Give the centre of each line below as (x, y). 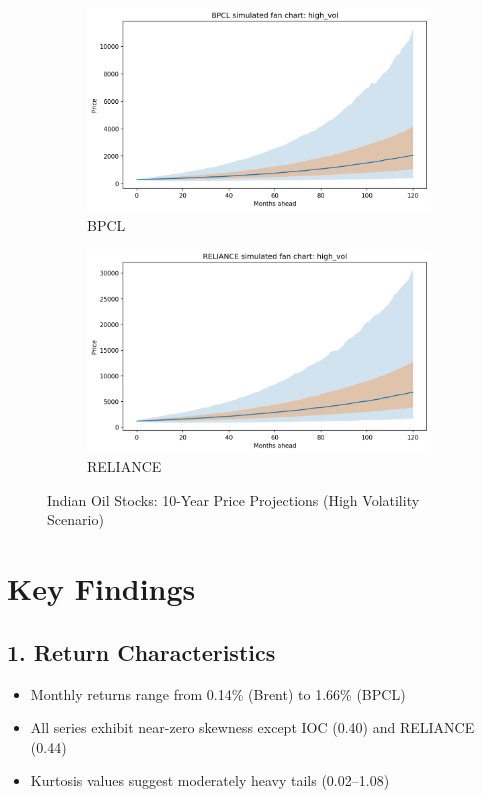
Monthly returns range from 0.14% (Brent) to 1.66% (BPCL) (218, 693)
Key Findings (101, 588)
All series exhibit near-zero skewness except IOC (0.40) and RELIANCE (252, 727)
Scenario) (75, 519)
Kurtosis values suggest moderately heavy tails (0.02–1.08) (210, 780)
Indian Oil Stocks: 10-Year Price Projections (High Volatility (233, 499)
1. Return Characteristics (141, 651)
